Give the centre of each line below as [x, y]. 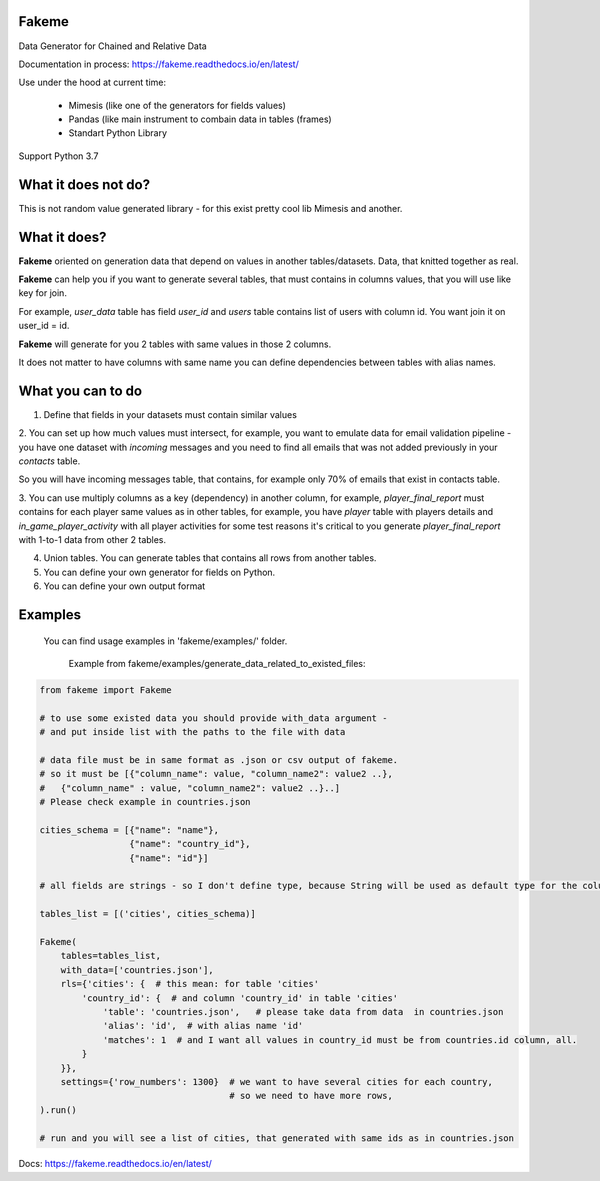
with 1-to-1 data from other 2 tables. [92, 540]
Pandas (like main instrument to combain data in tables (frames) [200, 119]
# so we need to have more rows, [311, 1096]
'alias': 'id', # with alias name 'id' [203, 1026]
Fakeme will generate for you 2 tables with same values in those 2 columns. [175, 344]
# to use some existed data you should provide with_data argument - [213, 718]
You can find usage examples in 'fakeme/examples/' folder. [165, 641]
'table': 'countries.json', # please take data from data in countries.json [303, 1011]
